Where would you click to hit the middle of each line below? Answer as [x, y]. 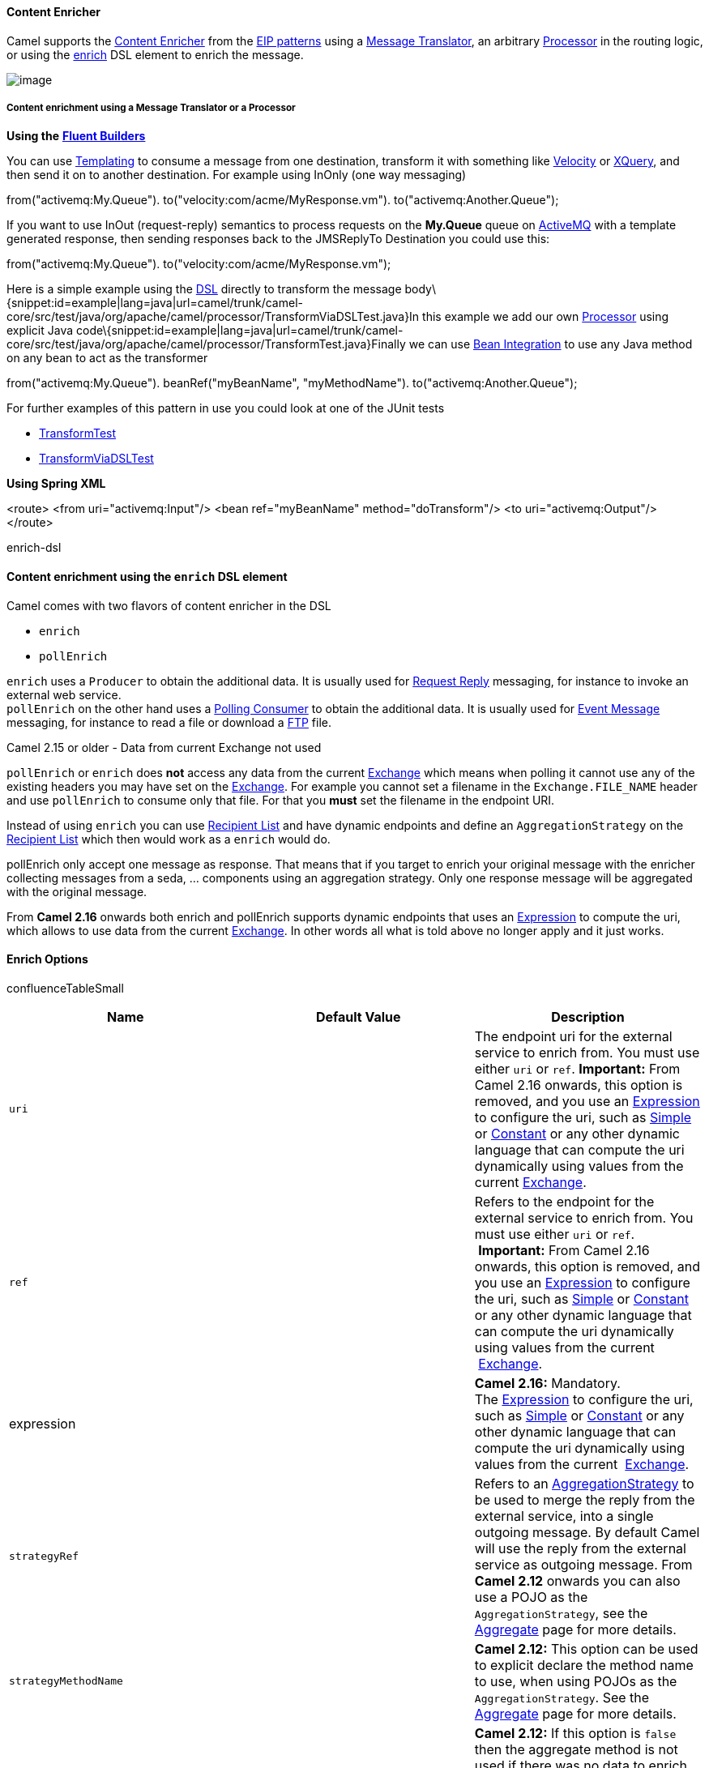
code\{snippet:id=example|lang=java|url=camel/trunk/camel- [239, 331]
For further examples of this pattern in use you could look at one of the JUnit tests [226, 408]
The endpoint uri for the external [573, 1036]
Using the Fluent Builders [76, 136]
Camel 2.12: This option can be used [586, 1648]
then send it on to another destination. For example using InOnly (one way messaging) [237, 175]
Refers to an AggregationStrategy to [584, 1483]
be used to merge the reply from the [585, 1499]
